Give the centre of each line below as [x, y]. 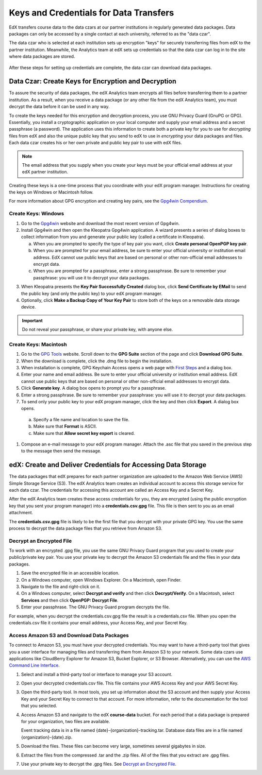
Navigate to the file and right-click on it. [61, 587]
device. [28, 307]
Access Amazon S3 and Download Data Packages [69, 635]
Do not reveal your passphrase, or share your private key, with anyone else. [98, 329]
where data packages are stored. [42, 56]
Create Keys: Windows [36, 214]
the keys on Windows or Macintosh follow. [51, 192]
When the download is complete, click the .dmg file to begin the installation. [97, 361]
